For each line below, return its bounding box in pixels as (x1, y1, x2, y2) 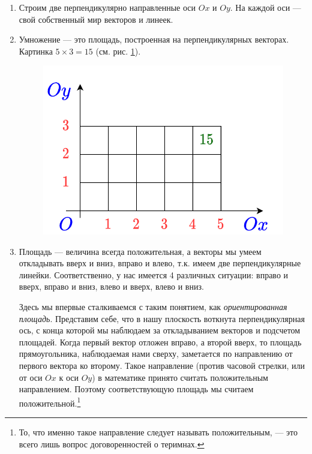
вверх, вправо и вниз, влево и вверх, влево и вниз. (19, 280, 204, 293)
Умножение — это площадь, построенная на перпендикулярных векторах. (19, 33, 289, 46)
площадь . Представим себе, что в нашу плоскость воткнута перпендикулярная (19, 312, 305, 324)
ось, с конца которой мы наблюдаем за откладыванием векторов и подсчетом (19, 324, 301, 336)
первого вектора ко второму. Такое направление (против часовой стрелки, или (19, 359, 305, 371)
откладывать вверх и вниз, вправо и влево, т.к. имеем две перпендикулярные (19, 257, 301, 269)
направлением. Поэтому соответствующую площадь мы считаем (19, 383, 254, 395)
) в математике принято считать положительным (92, 371, 268, 383)
